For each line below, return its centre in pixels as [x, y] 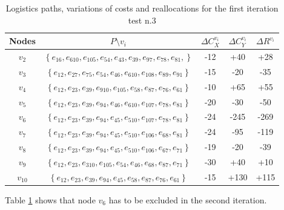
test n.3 [142, 20]
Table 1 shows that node [50, 199]
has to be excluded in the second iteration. [188, 199]
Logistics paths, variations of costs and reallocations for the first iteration [142, 8]
